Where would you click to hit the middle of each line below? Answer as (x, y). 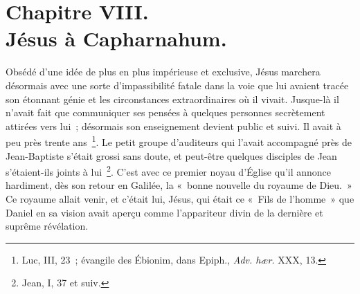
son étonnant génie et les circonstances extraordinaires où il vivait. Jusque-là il (172, 99)
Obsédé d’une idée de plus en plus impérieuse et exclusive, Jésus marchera (163, 72)
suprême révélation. (47, 226)
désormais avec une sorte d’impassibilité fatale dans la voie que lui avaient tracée (177, 85)
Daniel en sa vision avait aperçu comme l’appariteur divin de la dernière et (164, 212)
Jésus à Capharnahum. (116, 38)
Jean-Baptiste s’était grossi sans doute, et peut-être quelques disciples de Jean (171, 155)
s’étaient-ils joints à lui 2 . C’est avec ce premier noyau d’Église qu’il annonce (169, 171)
